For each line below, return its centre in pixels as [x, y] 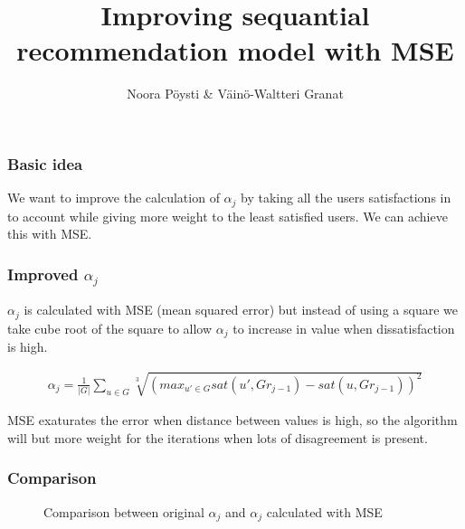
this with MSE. [50, 234]
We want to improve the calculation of [114, 198]
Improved [43, 274]
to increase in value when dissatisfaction [344, 328]
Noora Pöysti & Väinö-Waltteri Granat [235, 94]
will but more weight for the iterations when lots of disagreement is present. [218, 437]
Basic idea [45, 163]
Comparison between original [124, 511]
